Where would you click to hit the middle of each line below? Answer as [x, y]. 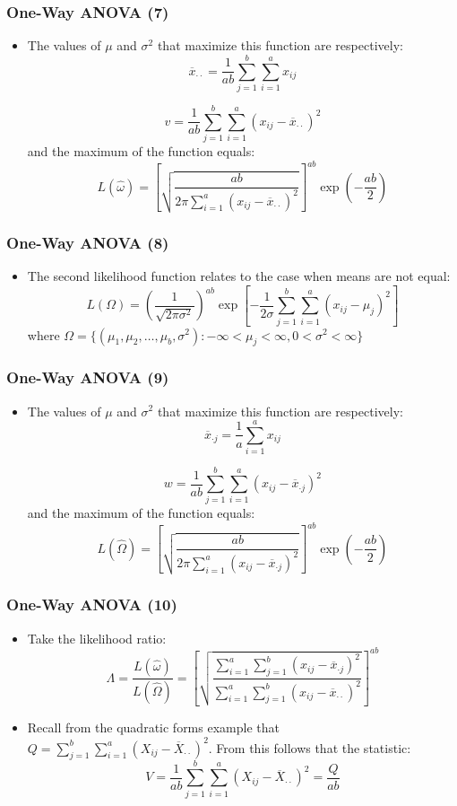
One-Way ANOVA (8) [88, 242]
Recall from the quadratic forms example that [153, 727]
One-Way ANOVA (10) [92, 604]
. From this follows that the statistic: [310, 747]
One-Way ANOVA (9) [88, 377]
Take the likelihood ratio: [97, 638]
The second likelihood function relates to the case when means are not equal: [239, 276]
